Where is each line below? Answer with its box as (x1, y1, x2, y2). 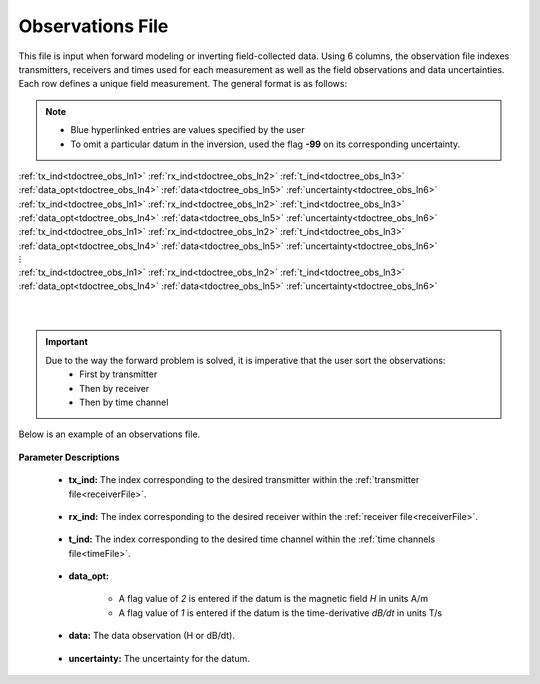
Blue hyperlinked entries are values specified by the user (70, 124, 305, 136)
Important (45, 336, 89, 348)
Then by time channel (79, 396, 169, 408)
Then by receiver (79, 382, 150, 394)
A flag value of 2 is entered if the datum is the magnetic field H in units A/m (118, 593, 429, 605)
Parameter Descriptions (18, 451, 120, 463)
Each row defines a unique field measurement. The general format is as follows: (18, 78, 348, 90)
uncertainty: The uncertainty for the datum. (68, 652, 250, 664)
